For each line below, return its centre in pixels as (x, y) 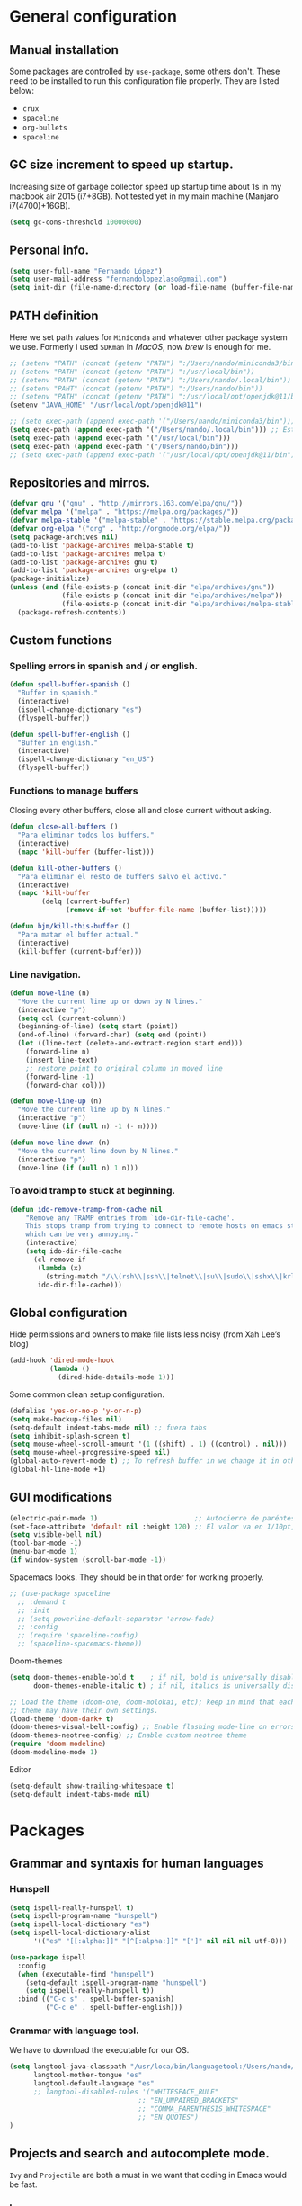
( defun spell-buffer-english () (70, 734)
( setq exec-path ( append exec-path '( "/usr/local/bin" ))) (120, 438)
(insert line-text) (62, 1060)
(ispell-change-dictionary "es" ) (80, 709)
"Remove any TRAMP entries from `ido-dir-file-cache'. (130, 1218)
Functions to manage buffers (74, 791)
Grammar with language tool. (74, 2031)
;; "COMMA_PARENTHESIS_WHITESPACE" (204, 2108)
